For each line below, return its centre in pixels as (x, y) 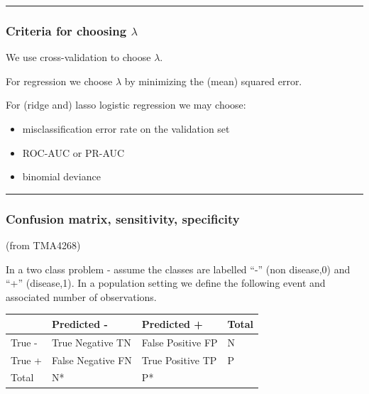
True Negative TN (92, 342)
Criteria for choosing (66, 30)
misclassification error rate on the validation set (126, 128)
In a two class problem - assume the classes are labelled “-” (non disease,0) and (178, 269)
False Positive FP (180, 342)
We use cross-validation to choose (78, 57)
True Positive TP (179, 360)
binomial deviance (61, 176)
